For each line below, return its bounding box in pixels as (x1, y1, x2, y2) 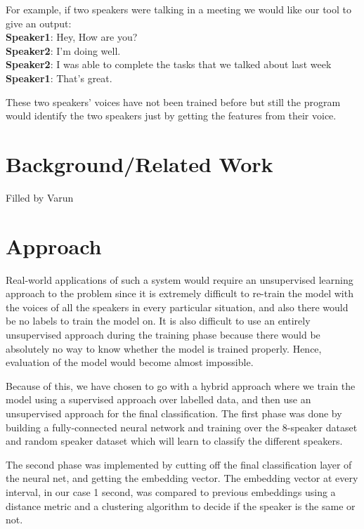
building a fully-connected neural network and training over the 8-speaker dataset (6, 419, 358, 434)
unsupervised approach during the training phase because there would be (6, 327, 320, 341)
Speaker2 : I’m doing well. (6, 43, 121, 58)
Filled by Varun (6, 190, 74, 204)
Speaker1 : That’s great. (6, 70, 112, 85)
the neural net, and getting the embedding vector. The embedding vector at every (6, 471, 358, 485)
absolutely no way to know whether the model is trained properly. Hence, (6, 341, 322, 355)
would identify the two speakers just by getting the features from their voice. (6, 108, 337, 123)
